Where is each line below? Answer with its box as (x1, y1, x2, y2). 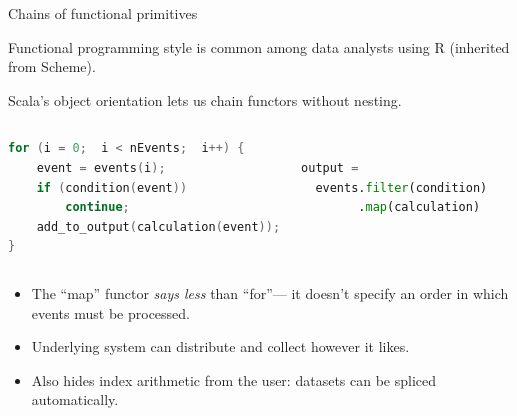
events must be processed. (31, 302, 190, 323)
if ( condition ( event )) (36, 180, 188, 195)
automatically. (31, 389, 119, 410)
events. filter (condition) (315, 180, 488, 195)
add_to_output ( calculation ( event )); (36, 219, 281, 234)
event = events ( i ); (36, 160, 166, 175)
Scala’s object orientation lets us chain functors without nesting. (8, 89, 402, 110)
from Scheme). (8, 56, 96, 77)
